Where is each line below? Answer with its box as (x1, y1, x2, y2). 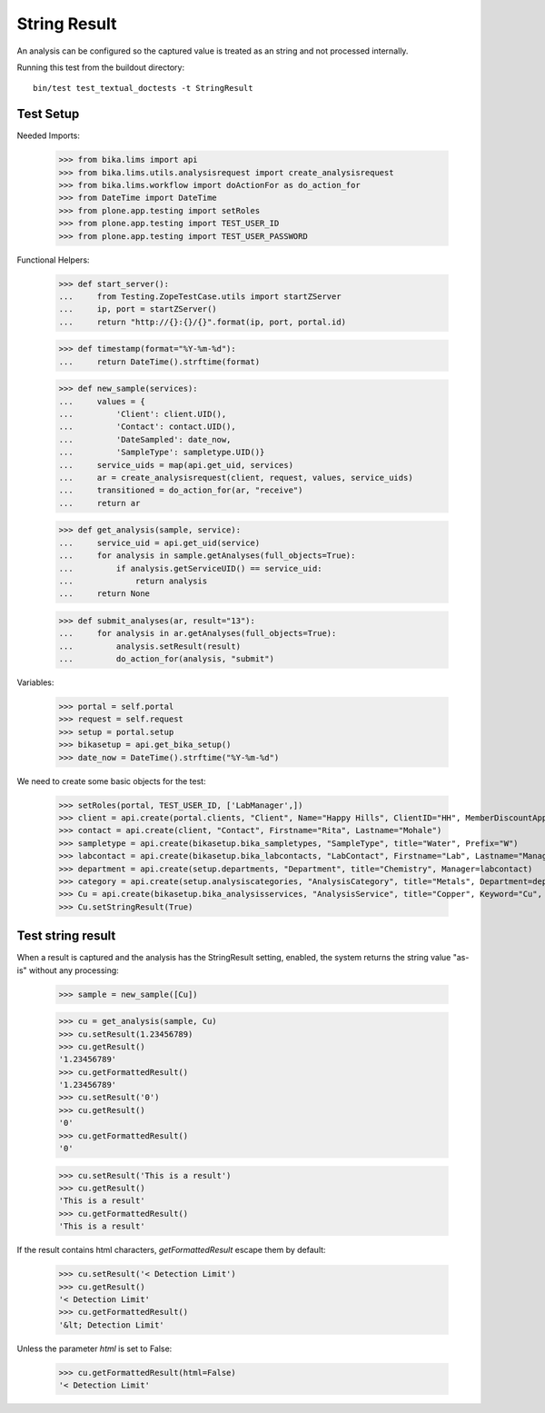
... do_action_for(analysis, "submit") (58, 654, 274, 664)
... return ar (58, 498, 141, 508)
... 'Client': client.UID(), (58, 409, 227, 420)
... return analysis (58, 575, 208, 586)
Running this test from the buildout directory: (16, 62, 185, 73)
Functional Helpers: (16, 254, 90, 265)
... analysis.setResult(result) (58, 641, 241, 652)
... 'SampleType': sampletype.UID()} (58, 447, 265, 458)
